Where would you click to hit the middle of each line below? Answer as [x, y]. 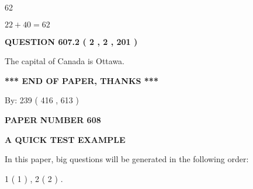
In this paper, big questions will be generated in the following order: [127, 159]
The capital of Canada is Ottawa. [65, 61]
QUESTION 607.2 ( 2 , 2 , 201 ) [71, 41]
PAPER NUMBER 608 [53, 119]
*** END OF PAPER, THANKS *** [82, 80]
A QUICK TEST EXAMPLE [65, 139]
